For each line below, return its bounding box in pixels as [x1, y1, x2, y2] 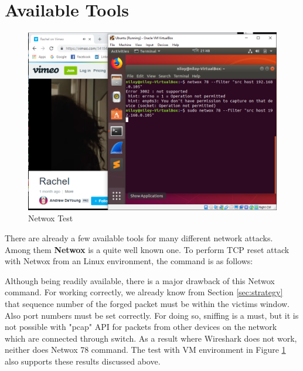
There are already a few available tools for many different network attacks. [5, 232, 273, 244]
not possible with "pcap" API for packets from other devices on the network [5, 321, 277, 333]
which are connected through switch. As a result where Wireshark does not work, [5, 332, 297, 344]
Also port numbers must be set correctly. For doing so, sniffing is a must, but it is [5, 309, 299, 321]
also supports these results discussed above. [5, 355, 161, 367]
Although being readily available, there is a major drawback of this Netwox [5, 274, 275, 286]
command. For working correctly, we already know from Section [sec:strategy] [5, 286, 283, 298]
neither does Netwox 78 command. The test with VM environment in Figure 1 [5, 343, 286, 356]
